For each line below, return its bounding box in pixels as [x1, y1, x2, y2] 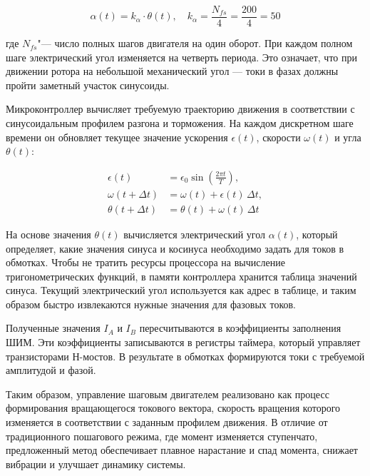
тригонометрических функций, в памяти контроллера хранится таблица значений [6, 268, 357, 283]
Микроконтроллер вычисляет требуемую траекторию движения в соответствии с [6, 101, 355, 116]
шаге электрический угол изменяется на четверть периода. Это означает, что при [6, 49, 357, 64]
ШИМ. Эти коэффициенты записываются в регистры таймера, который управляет [6, 335, 361, 350]
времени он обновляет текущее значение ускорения [6, 129, 228, 144]
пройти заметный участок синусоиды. [6, 77, 170, 92]
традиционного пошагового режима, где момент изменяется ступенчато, [6, 428, 318, 443]
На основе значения [6, 226, 91, 241]
